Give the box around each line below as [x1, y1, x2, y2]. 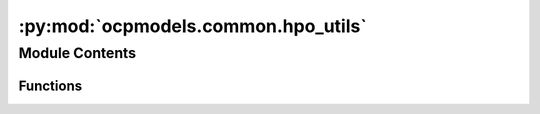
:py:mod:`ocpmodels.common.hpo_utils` [18, 15, 367, 37]
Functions [18, 77, 83, 94]
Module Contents [18, 44, 137, 62]
